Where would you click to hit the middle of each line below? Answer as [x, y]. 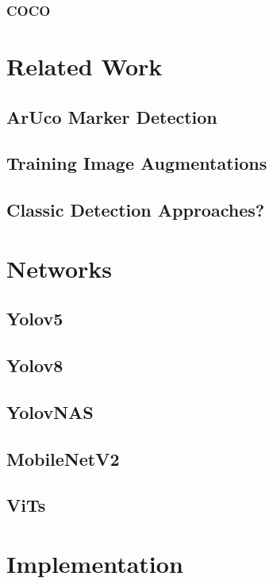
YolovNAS [50, 411]
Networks [60, 268]
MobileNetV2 [63, 458]
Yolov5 [35, 319]
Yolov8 [35, 365]
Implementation [95, 564]
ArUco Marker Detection [112, 116]
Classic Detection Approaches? [136, 210]
